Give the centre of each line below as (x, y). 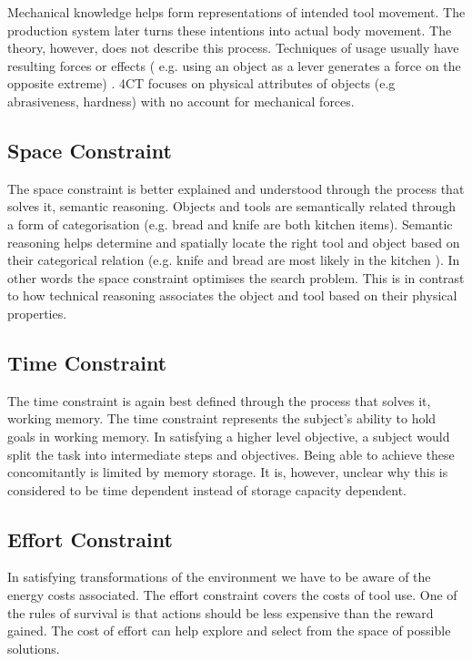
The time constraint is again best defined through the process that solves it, (219, 400)
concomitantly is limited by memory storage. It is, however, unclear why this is (228, 472)
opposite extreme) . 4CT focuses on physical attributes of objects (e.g (201, 83)
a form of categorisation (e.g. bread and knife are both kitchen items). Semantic (230, 224)
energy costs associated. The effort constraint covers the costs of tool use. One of (232, 595)
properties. (37, 313)
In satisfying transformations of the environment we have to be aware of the (219, 577)
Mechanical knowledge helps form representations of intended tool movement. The (236, 12)
